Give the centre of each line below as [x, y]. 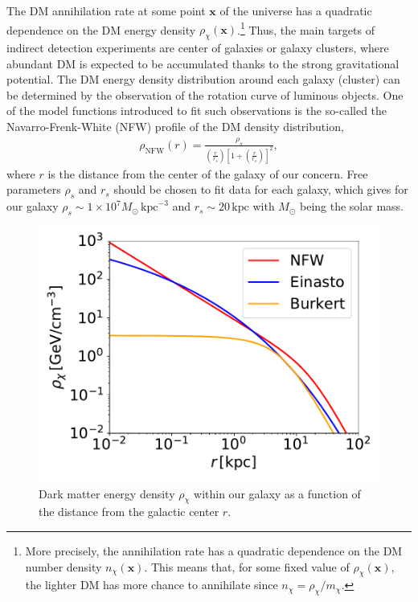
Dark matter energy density [107, 493]
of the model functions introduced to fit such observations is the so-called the [197, 111]
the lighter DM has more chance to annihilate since [152, 585]
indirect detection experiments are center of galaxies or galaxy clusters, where [198, 48]
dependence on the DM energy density [101, 29]
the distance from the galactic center [129, 512]
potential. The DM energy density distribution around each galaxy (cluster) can [203, 79]
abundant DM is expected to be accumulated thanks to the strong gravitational [203, 63]
